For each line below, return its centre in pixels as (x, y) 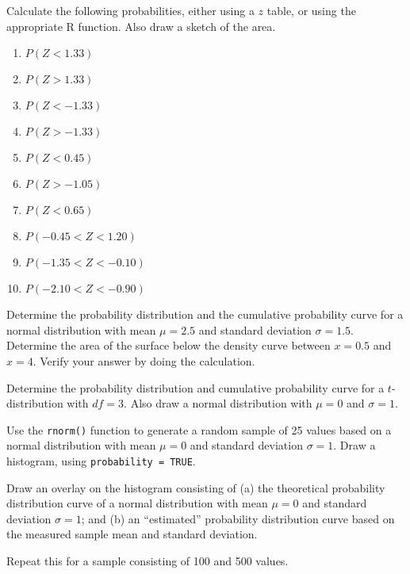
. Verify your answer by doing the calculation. (144, 360)
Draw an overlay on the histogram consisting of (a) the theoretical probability (196, 487)
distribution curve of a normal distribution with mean (137, 503)
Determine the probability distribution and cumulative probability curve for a (195, 387)
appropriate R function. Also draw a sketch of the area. (141, 26)
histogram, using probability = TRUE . (101, 461)
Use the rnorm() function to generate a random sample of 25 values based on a (199, 429)
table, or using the (311, 10)
